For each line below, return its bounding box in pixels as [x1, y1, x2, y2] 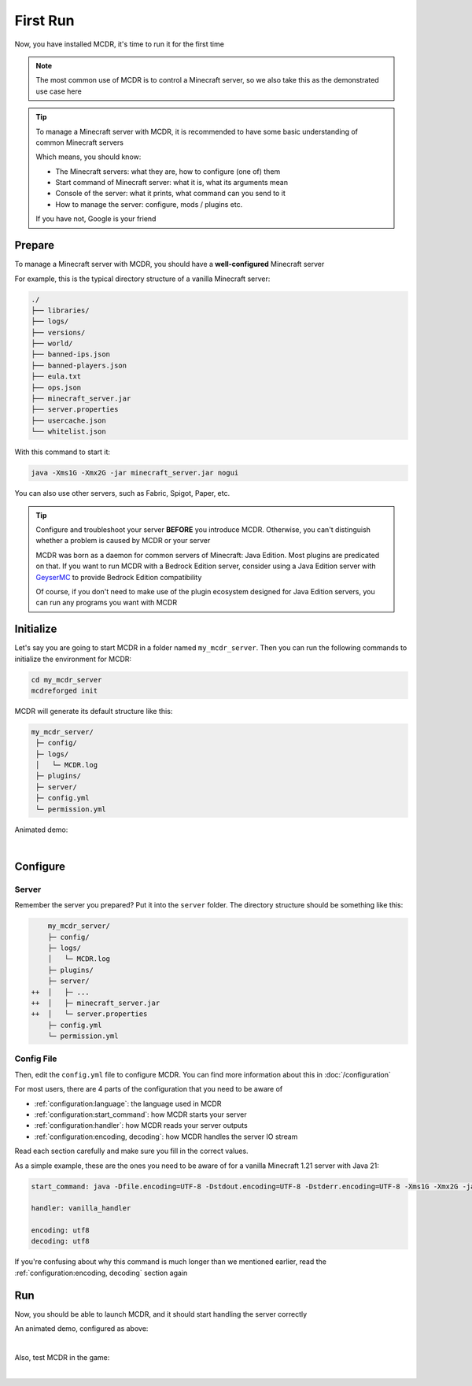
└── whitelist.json [31, 427, 106, 436]
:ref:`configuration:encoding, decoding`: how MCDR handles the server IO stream [34, 1132, 298, 1141]
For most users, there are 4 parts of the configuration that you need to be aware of [14, 1085, 283, 1094]
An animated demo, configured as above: [14, 1324, 149, 1333]
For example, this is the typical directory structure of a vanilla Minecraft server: [14, 274, 271, 283]
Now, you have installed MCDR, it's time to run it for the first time [14, 39, 224, 49]
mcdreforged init [31, 686, 98, 695]
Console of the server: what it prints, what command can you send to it [55, 189, 286, 198]
